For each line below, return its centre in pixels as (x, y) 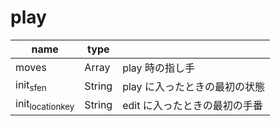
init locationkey (45, 105)
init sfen (31, 86)
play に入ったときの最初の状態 (193, 86)
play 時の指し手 (158, 68)
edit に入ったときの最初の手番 (192, 105)
